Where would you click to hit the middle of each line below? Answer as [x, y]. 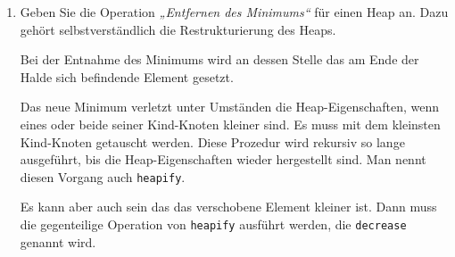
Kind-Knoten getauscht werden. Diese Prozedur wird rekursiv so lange [212, 141]
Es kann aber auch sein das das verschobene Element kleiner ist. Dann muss [228, 207]
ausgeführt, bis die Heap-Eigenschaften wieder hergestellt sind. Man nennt [223, 159]
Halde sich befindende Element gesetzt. [127, 76]
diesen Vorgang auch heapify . [103, 176]
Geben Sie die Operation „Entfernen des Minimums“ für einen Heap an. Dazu [234, 12]
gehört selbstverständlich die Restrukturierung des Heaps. [178, 29]
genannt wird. [58, 241]
